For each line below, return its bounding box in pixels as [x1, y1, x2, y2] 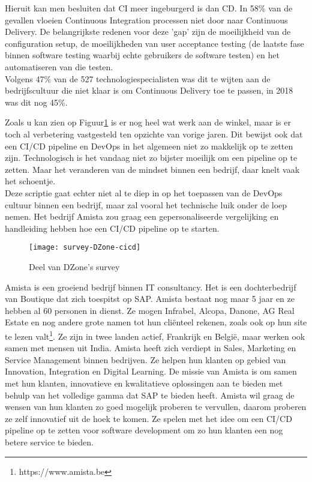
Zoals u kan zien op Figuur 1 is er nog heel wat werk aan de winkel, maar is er [5, 116, 291, 128]
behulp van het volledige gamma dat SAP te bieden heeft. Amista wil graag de [5, 388, 295, 401]
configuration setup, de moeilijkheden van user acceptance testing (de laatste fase [5, 37, 304, 49]
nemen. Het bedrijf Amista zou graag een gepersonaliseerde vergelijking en [5, 210, 279, 223]
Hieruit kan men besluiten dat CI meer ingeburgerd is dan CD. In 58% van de [5, 2, 293, 14]
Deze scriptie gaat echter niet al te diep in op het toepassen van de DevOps [5, 186, 283, 199]
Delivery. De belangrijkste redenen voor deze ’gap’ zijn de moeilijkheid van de [5, 25, 291, 38]
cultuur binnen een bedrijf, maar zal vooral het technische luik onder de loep [5, 198, 287, 211]
